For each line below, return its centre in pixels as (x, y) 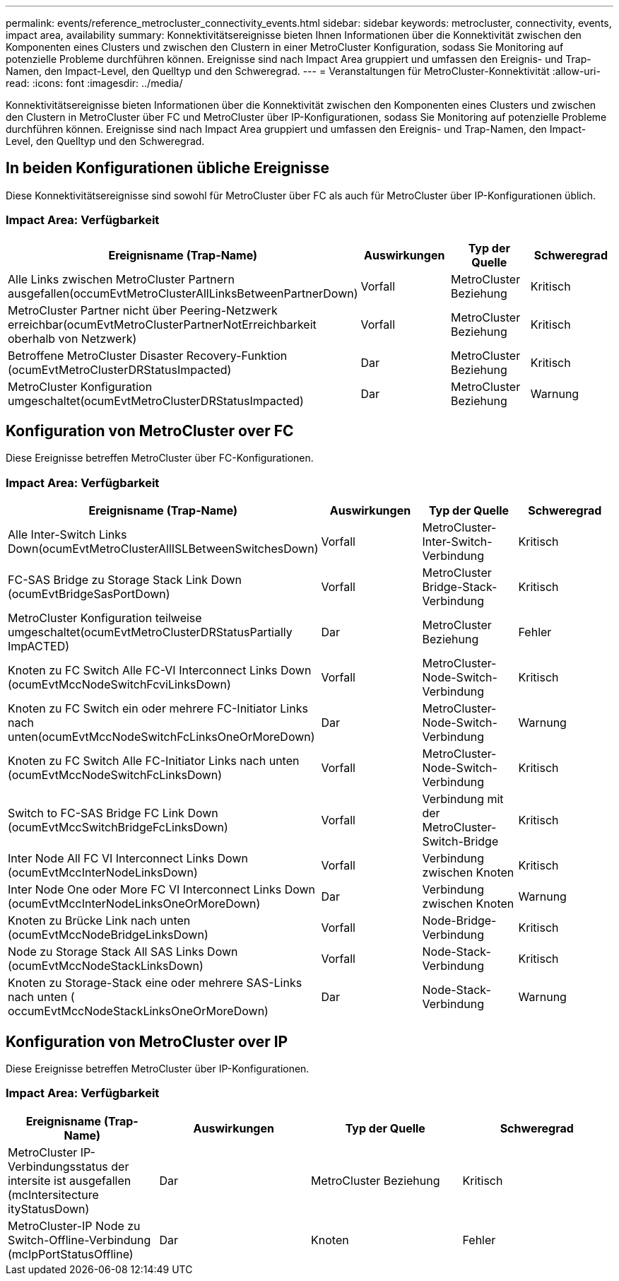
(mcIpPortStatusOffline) (71, 1254)
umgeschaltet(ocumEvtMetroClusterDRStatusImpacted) (156, 400)
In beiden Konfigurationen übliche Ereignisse (167, 168)
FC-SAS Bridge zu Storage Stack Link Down (125, 580)
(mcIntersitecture (53, 1194)
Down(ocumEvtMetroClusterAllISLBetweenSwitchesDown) (163, 549)
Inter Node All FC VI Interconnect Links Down (128, 859)
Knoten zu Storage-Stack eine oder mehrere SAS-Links (155, 983)
